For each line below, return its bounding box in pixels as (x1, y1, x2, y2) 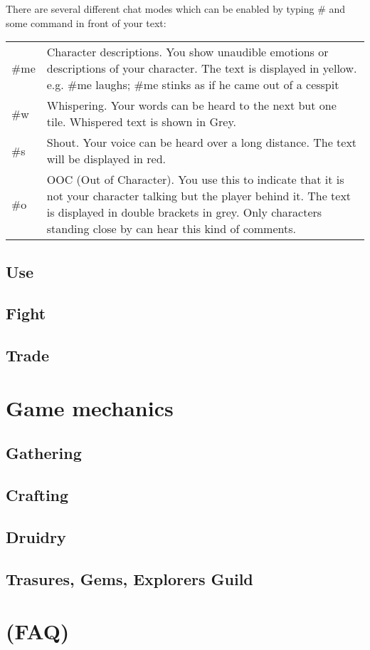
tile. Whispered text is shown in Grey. (46, 113, 237, 130)
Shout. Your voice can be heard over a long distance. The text (46, 134, 357, 151)
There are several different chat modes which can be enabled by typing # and (6, 1, 346, 16)
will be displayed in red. (46, 150, 166, 167)
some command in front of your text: (6, 15, 166, 30)
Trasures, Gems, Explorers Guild (6, 567, 253, 589)
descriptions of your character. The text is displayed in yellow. (46, 60, 357, 77)
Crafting (6, 484, 69, 506)
